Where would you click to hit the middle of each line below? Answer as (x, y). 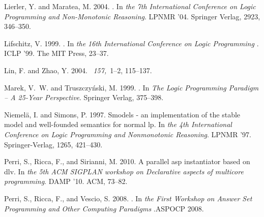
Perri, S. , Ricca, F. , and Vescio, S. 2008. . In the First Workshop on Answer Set (128, 198)
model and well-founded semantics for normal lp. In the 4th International (118, 124)
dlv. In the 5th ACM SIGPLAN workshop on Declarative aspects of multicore (124, 171)
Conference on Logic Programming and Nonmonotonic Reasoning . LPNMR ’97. (128, 134)
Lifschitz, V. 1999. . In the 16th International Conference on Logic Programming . (131, 43)
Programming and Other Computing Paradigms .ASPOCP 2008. (104, 208)
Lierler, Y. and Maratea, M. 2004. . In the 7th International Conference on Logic (130, 6)
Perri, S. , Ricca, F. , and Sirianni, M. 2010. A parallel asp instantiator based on (127, 161)
